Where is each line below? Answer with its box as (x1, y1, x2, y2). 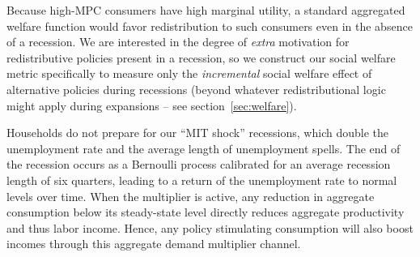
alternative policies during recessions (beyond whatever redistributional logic (6, 80, 386, 97)
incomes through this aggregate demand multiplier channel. (6, 235, 301, 252)
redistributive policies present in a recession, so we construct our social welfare (6, 49, 396, 66)
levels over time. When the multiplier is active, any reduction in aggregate (6, 187, 375, 204)
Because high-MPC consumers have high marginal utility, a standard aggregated (6, 2, 405, 18)
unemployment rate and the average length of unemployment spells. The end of (6, 139, 401, 156)
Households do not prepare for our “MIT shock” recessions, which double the (6, 124, 388, 141)
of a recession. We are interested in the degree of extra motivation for (6, 33, 350, 50)
